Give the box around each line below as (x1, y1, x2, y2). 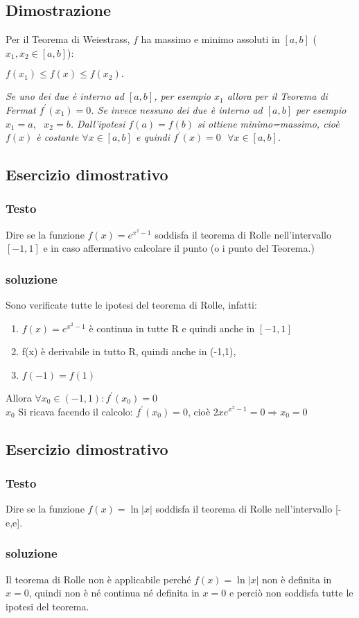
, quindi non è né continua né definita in (28, 585, 200, 600)
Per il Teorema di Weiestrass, (6, 32, 130, 46)
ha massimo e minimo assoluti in (141, 32, 280, 46)
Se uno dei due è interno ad (6, 89, 124, 103)
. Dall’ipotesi (70, 116, 125, 130)
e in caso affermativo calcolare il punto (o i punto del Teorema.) (43, 241, 315, 255)
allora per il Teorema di (227, 89, 328, 103)
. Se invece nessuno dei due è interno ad (91, 102, 263, 117)
